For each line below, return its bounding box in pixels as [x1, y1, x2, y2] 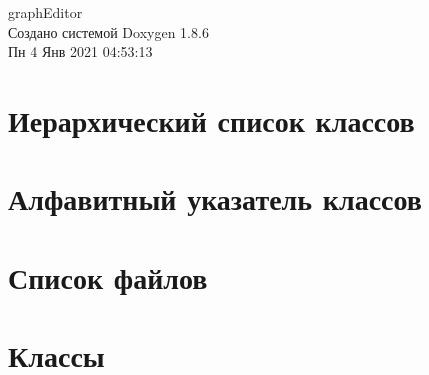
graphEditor [8, 2, 83, 22]
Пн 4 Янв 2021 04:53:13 [8, 41, 153, 62]
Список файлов [8, 256, 208, 297]
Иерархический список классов [8, 99, 415, 140]
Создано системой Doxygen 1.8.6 [8, 21, 209, 42]
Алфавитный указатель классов [8, 178, 422, 219]
